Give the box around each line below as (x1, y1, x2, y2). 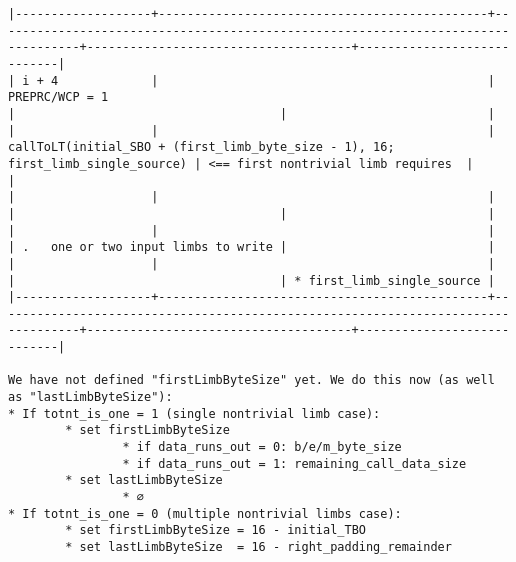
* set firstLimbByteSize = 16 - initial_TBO (65, 523, 366, 538)
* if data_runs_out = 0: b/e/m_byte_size (122, 440, 402, 455)
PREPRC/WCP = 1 (8, 90, 109, 105)
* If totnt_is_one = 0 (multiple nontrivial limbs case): (8, 506, 402, 521)
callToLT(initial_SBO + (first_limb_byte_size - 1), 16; (8, 140, 395, 155)
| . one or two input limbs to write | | (8, 240, 495, 255)
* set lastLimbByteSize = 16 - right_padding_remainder (65, 540, 452, 554)
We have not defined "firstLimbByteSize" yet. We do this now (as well (8, 373, 495, 388)
